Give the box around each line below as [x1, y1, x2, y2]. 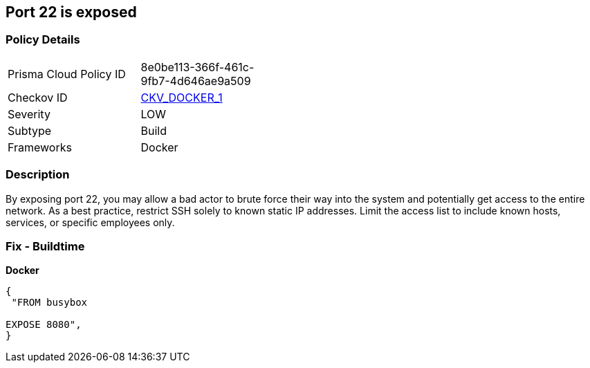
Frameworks [8, 140, 72, 154]
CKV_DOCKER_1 [140, 90, 223, 104]
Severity [8, 107, 50, 121]
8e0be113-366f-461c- [140, 59, 255, 74]
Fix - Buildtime [6, 239, 85, 253]
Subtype [8, 123, 52, 138]
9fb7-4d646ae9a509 [140, 73, 251, 88]
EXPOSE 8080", [6, 319, 82, 331]
